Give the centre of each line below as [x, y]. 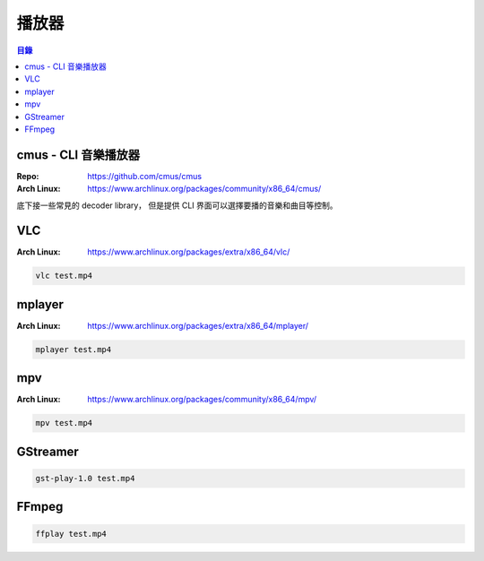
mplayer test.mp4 [73, 349]
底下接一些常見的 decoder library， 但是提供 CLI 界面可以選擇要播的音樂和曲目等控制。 [177, 205]
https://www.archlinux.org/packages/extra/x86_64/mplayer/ [198, 325]
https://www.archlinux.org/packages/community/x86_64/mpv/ [202, 400]
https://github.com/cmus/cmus [144, 176]
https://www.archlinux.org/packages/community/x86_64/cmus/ [204, 189]
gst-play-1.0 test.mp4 [85, 479]
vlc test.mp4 [64, 276]
